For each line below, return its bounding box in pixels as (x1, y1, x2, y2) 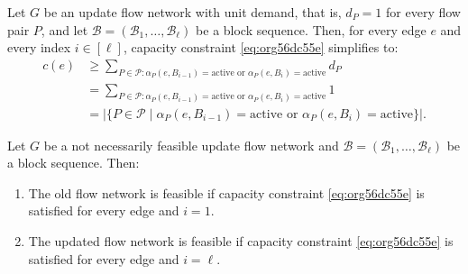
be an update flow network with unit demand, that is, (43, 3, 342, 21)
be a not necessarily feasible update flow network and (43, 135, 339, 154)
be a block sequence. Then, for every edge (196, 20, 427, 39)
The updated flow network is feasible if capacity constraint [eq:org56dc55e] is (28, 231, 454, 250)
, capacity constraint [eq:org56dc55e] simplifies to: (123, 38, 399, 57)
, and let (41, 20, 88, 39)
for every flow (386, 3, 461, 21)
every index (7, 38, 71, 57)
